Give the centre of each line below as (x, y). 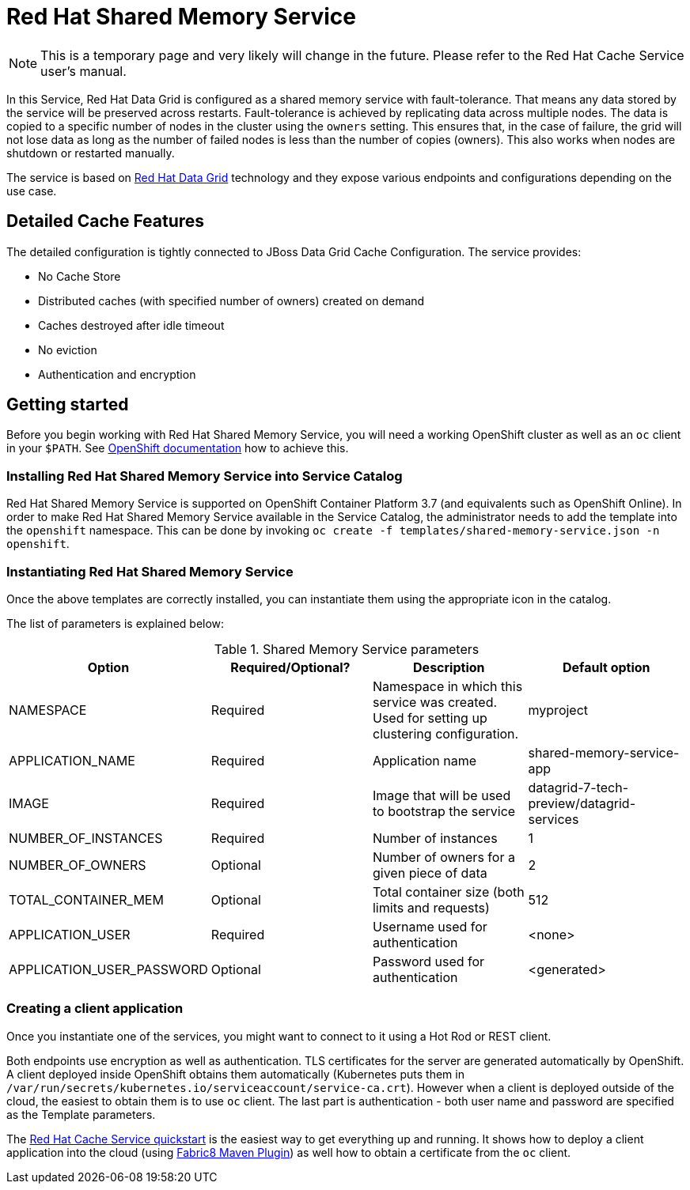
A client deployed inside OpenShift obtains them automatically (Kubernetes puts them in (235, 1074)
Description (449, 667)
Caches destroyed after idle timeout (131, 325)
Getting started (68, 405)
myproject (558, 710)
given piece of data (430, 873)
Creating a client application (95, 1009)
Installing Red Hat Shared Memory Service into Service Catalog (205, 476)
